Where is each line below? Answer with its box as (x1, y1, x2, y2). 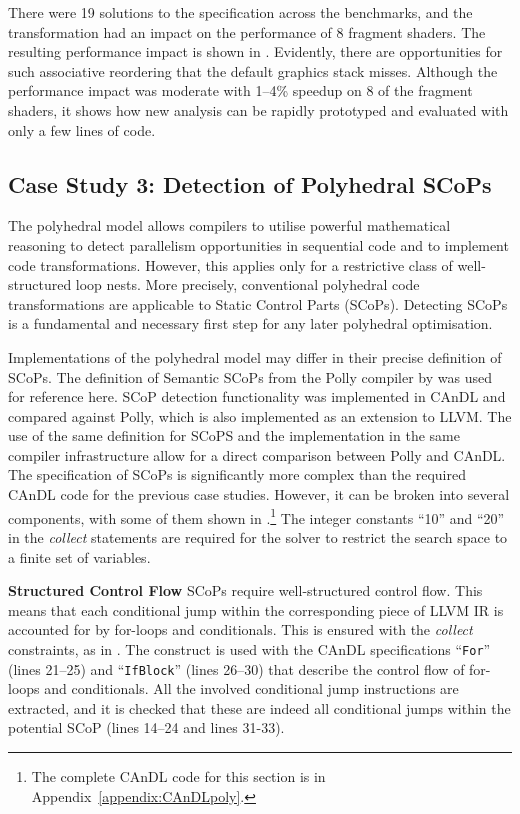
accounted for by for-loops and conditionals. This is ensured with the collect (8, 619, 473, 640)
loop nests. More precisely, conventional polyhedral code (75, 274, 420, 295)
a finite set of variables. (8, 546, 151, 567)
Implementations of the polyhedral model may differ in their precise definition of (8, 346, 502, 367)
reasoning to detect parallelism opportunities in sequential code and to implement (8, 234, 509, 255)
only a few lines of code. (8, 119, 156, 140)
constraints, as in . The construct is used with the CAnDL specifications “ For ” (8, 638, 491, 659)
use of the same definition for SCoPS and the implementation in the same (8, 425, 460, 446)
